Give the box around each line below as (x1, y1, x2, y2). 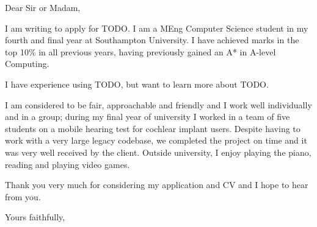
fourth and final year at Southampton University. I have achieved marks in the (5, 33, 299, 46)
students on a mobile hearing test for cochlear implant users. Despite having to (5, 122, 301, 134)
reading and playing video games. (5, 158, 130, 170)
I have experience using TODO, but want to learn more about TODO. (5, 77, 269, 90)
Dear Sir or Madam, (5, 1, 81, 13)
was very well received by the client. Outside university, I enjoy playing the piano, (5, 145, 312, 158)
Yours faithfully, (5, 211, 65, 223)
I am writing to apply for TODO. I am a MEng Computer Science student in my (5, 21, 308, 34)
